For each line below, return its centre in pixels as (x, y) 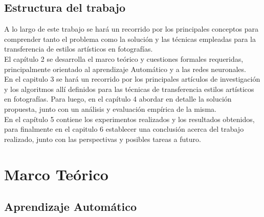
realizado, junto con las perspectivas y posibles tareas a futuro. (103, 139)
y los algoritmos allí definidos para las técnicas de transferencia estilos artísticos (129, 89)
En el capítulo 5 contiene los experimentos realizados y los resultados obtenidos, (129, 119)
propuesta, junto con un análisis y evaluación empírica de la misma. (110, 108)
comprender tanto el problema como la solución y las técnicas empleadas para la (130, 39)
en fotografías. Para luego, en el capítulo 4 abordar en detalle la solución (118, 99)
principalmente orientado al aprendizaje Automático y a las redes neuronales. (125, 69)
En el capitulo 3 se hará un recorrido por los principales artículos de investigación (132, 79)
